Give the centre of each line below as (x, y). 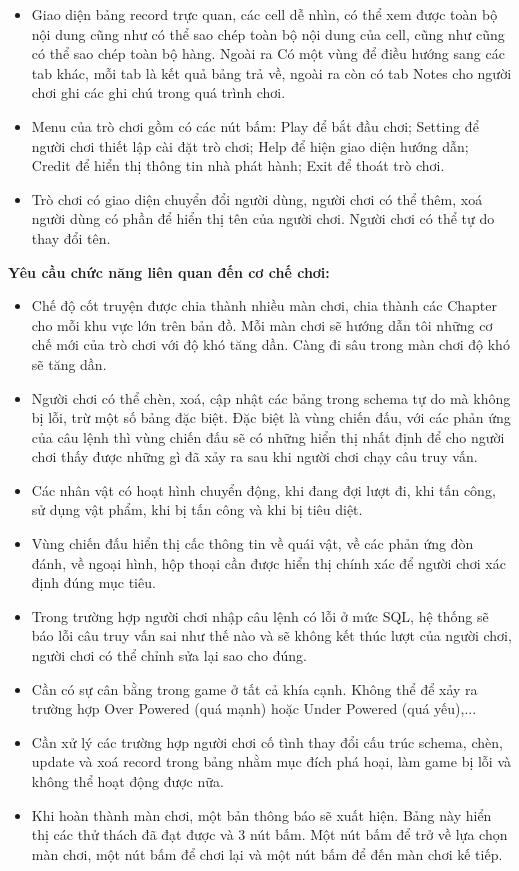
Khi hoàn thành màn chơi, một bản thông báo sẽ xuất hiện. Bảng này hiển (261, 814)
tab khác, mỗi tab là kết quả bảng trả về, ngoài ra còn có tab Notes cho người (271, 72)
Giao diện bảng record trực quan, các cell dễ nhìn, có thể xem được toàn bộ (264, 14)
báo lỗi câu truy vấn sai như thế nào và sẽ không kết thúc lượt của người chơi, (271, 635)
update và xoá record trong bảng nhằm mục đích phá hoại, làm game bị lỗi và (271, 761)
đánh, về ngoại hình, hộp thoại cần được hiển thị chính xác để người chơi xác (268, 562)
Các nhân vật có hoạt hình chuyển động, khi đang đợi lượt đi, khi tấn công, (263, 489)
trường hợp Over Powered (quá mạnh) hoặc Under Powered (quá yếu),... (254, 708)
